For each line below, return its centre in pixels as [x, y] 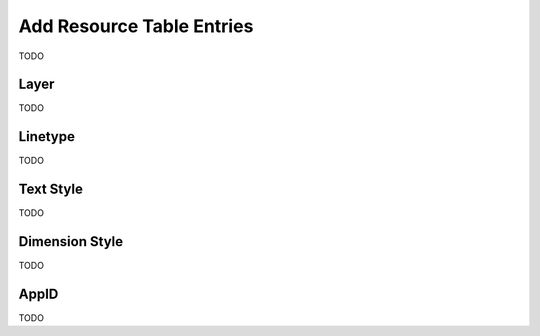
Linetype [46, 136]
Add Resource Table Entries [136, 26]
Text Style [51, 189]
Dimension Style [71, 241]
